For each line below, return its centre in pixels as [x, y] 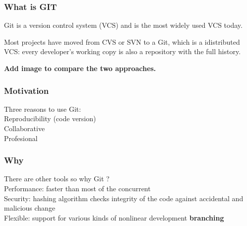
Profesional [21, 138]
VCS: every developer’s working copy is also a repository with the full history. [123, 51]
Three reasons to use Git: [43, 109]
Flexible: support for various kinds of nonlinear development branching [114, 217]
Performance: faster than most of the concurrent [77, 188]
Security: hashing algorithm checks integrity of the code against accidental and [124, 198]
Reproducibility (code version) [50, 118]
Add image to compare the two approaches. [80, 68]
